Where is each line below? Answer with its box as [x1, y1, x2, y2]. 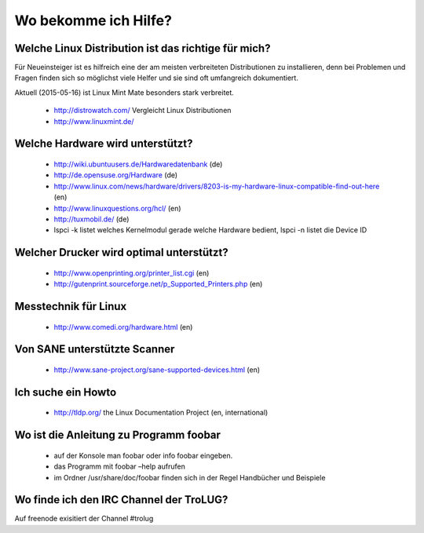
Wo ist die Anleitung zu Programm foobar [14, 429, 221, 442]
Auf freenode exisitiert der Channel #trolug [14, 514, 154, 524]
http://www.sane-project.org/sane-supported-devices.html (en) [53, 365, 261, 374]
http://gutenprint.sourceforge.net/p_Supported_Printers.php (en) [53, 279, 263, 289]
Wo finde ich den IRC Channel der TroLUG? [14, 493, 228, 506]
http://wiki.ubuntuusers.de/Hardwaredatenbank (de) [53, 159, 223, 169]
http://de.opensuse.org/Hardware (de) [53, 170, 178, 180]
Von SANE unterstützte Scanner [14, 342, 175, 356]
